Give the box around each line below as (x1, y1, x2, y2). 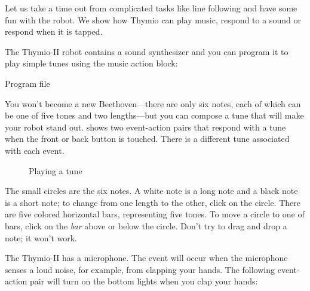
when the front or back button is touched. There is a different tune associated (5, 132, 290, 145)
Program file (5, 77, 50, 89)
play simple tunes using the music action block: (5, 57, 178, 69)
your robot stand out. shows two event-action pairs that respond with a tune (5, 120, 286, 133)
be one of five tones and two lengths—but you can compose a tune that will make (5, 109, 304, 122)
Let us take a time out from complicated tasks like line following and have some (5, 2, 297, 14)
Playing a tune (29, 164, 82, 177)
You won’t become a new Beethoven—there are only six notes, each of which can (5, 97, 301, 110)
